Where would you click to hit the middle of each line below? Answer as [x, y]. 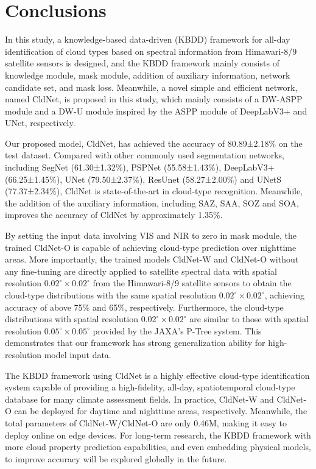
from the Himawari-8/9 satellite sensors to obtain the [192, 283]
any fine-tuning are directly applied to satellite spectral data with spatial [141, 271]
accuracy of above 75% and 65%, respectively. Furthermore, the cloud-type [144, 307]
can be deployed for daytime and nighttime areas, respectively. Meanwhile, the [161, 411]
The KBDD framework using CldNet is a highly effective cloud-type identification [157, 375]
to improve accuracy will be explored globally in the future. [116, 458]
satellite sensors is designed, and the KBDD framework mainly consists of [142, 63]
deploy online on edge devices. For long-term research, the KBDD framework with [158, 435]
